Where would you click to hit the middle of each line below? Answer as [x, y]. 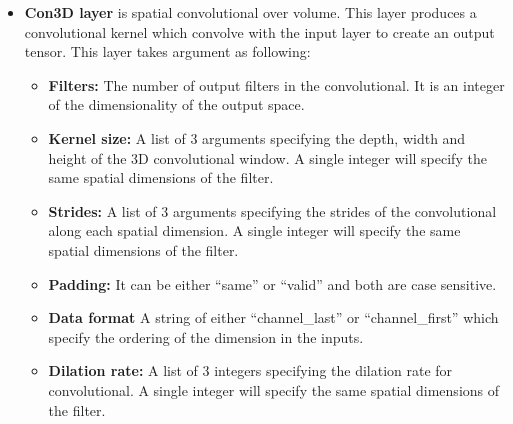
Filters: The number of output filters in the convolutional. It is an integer [276, 84]
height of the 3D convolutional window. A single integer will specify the [267, 157]
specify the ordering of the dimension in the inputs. [206, 336]
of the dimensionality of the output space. [176, 104]
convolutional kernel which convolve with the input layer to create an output [259, 31]
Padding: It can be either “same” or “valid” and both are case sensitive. [272, 283]
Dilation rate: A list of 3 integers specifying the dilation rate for [250, 370]
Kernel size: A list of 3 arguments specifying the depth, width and [257, 137]
